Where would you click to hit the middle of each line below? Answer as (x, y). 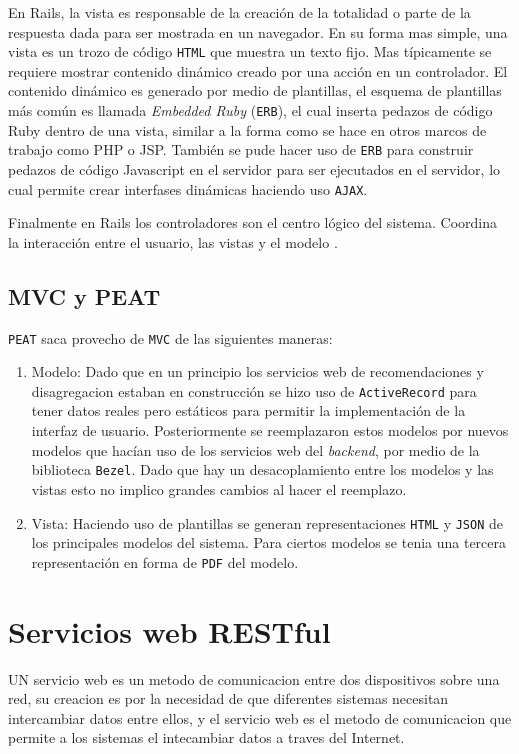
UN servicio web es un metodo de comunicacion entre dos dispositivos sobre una (254, 678)
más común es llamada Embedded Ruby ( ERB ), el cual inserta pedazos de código (250, 110)
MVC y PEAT (84, 295)
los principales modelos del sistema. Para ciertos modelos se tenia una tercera (269, 542)
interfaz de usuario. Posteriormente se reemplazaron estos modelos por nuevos (270, 430)
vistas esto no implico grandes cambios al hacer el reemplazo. (219, 488)
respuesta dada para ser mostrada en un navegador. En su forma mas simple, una (258, 31)
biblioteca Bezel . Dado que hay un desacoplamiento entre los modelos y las (262, 469)
